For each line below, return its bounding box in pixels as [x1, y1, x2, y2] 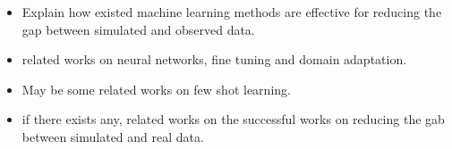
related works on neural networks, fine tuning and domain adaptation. [21, 50, 407, 69]
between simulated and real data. [21, 127, 204, 145]
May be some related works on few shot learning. [21, 79, 291, 98]
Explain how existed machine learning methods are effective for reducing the [21, 3, 442, 21]
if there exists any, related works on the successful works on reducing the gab [21, 110, 445, 128]
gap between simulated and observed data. [21, 20, 255, 38]
